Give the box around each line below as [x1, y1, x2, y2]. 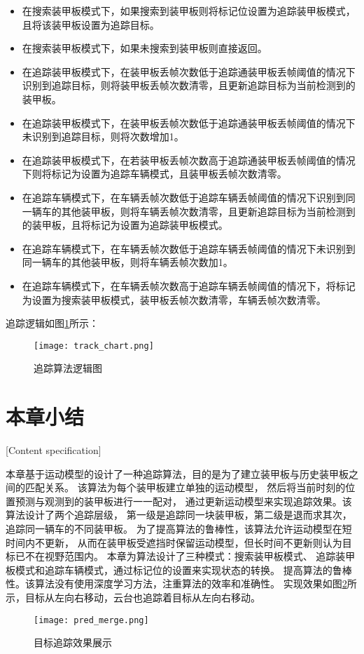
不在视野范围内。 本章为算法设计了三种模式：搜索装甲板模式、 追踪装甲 [24, 549, 356, 563]
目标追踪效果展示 [34, 635, 112, 650]
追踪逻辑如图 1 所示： [6, 316, 99, 331]
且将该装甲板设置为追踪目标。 [22, 17, 160, 32]
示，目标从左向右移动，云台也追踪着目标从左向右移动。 [6, 590, 260, 604]
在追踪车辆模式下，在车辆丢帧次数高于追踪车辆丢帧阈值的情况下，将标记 [22, 278, 356, 293]
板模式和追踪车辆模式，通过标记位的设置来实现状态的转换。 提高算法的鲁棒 [6, 562, 352, 577]
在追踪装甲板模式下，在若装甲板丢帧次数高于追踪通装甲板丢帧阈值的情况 [22, 152, 356, 167]
